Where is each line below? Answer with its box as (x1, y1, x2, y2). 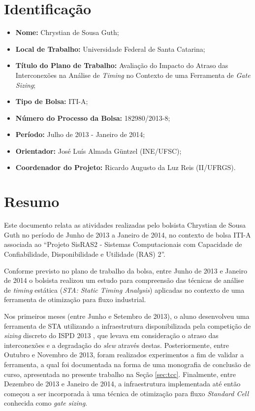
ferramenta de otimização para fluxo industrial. (4, 294, 146, 305)
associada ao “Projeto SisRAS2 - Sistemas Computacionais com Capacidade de (4, 239, 242, 249)
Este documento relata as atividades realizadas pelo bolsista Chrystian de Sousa (4, 220, 246, 230)
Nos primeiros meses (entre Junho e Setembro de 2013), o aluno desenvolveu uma (4, 310, 250, 321)
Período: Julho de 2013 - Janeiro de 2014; (15, 129, 145, 139)
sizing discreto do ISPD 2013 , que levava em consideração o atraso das (4, 330, 219, 341)
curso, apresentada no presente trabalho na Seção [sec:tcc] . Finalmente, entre (4, 369, 236, 379)
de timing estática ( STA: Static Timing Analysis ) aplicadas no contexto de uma (4, 284, 245, 295)
